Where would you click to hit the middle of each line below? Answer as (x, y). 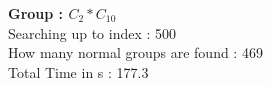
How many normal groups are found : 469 (135, 52)
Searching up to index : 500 (92, 32)
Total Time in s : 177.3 (78, 71)
